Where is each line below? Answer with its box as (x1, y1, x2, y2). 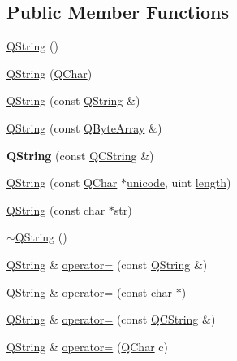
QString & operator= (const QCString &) (6, 311, 216, 328)
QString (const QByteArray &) (6, 119, 162, 136)
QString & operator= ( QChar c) (6, 337, 168, 354)
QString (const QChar (6, 174, 118, 191)
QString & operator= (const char (6, 283, 173, 300)
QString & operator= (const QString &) (6, 255, 208, 272)
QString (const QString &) (6, 92, 140, 109)
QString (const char (6, 201, 106, 218)
